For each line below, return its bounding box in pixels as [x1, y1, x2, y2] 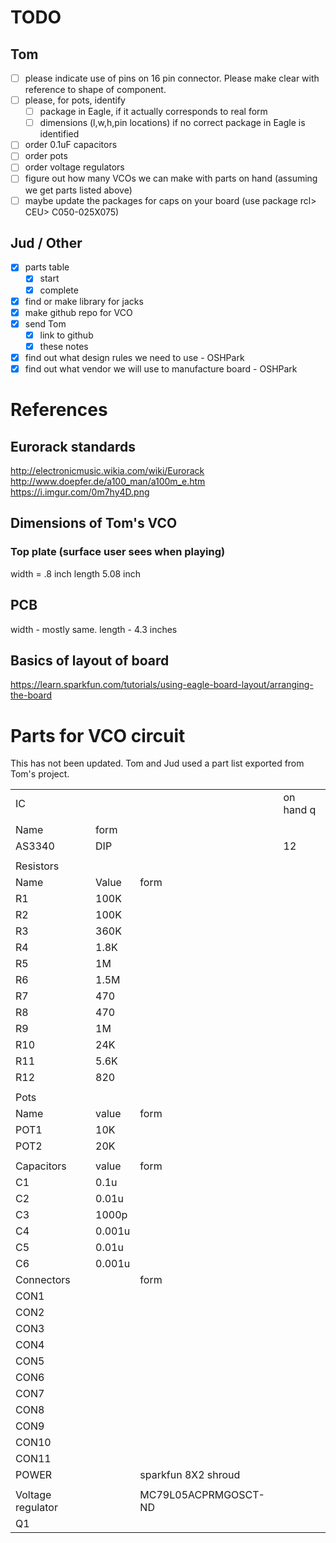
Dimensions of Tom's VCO [10, 515, 178, 532]
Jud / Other [10, 234, 83, 251]
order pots [24, 150, 68, 162]
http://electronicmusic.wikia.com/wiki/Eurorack [10, 465, 205, 476]
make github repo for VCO [24, 306, 133, 318]
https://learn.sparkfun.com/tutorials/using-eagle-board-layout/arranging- [10, 679, 314, 691]
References [10, 399, 108, 421]
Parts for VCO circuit [10, 724, 186, 747]
